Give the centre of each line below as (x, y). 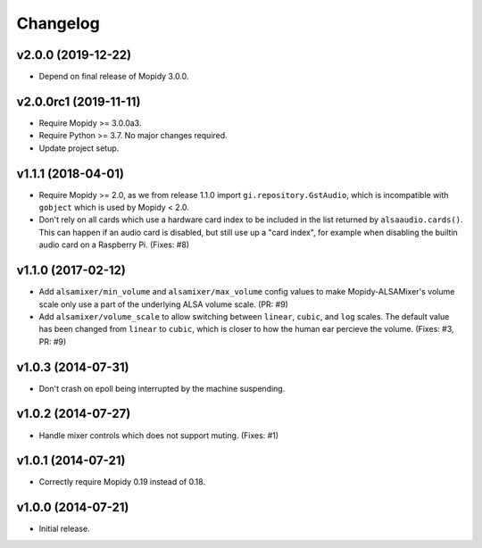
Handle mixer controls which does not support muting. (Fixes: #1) (159, 435)
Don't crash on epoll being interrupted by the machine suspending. (162, 388)
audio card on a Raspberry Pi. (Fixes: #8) (114, 245)
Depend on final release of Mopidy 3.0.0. (114, 77)
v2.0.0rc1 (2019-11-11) (79, 101)
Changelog (58, 23)
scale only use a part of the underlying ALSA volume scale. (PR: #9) (164, 304)
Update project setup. (79, 148)
